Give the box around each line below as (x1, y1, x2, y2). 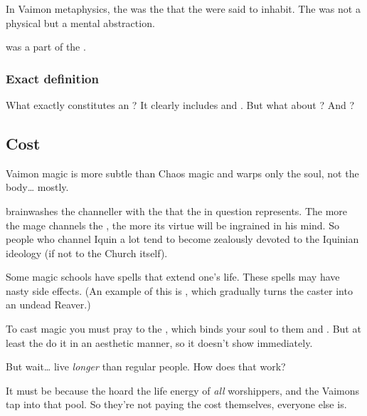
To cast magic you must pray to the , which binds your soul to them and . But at (6, 321, 361, 336)
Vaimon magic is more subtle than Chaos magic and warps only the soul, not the (6, 165, 359, 180)
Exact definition (6, 69, 99, 87)
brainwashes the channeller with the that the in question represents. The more (6, 203, 348, 218)
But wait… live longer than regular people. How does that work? (6, 359, 286, 374)
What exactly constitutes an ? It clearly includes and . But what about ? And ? (6, 97, 355, 112)
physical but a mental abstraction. (6, 15, 155, 30)
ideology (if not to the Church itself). (6, 245, 168, 260)
